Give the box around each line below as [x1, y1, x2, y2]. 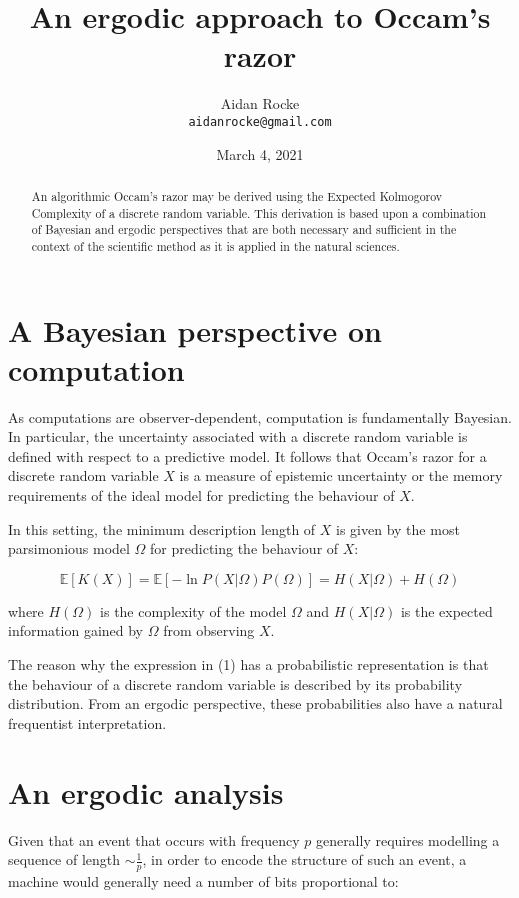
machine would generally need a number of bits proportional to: [8, 870, 399, 891]
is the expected [400, 600, 493, 621]
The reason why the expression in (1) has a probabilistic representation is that [8, 654, 489, 675]
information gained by [8, 620, 144, 641]
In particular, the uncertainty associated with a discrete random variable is [8, 426, 468, 447]
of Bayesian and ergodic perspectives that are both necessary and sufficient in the [31, 221, 457, 238]
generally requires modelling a [315, 829, 500, 850]
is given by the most [336, 518, 460, 539]
